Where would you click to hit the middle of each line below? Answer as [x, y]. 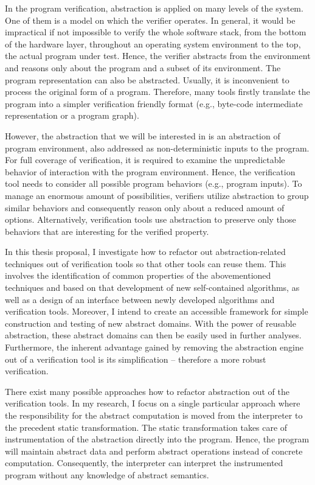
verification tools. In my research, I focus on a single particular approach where [153, 403]
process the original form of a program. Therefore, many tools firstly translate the [157, 92]
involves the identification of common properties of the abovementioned [138, 275]
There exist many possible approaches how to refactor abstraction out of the [147, 391]
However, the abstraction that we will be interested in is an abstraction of [143, 135]
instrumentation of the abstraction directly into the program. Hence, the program [157, 439]
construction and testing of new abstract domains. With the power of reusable [151, 323]
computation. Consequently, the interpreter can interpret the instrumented [144, 463]
